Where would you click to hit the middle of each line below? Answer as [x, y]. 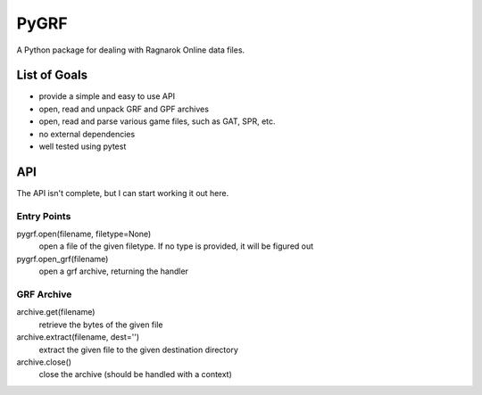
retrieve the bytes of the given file [101, 325]
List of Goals [52, 75]
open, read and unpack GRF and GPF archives [124, 109]
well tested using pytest [83, 146]
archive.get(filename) [56, 312]
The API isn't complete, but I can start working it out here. [123, 193]
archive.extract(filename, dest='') [78, 337]
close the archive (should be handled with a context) [135, 374]
